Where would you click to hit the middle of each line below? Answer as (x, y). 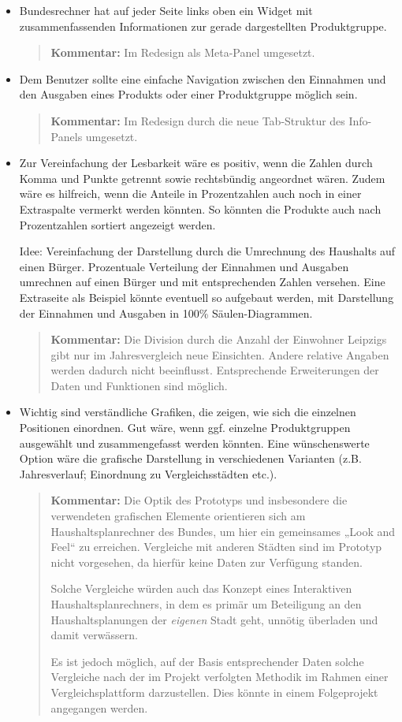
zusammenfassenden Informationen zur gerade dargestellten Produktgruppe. (203, 26)
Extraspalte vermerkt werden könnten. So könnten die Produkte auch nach (200, 208)
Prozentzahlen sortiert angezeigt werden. (117, 224)
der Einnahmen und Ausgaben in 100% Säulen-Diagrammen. (166, 313)
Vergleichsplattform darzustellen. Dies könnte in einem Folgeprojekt (214, 692)
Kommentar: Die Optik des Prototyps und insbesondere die (199, 500)
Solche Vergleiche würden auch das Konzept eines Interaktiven (201, 588)
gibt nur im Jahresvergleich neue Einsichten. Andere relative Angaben (220, 354)
